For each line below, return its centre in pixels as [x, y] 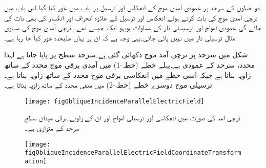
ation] [36, 161]
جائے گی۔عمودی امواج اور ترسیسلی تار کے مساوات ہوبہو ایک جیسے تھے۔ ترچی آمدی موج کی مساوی [133, 27]
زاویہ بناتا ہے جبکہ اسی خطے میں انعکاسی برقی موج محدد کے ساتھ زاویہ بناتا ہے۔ [128, 75]
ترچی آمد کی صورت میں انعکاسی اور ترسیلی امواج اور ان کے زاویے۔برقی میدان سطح [132, 118]
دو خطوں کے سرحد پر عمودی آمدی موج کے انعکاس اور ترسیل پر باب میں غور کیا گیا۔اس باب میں [132, 7]
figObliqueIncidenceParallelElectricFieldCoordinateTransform [133, 153]
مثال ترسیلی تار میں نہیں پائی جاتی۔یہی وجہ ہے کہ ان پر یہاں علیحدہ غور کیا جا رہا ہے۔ [120, 37]
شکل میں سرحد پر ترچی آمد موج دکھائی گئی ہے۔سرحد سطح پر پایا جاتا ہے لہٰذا [126, 55]
